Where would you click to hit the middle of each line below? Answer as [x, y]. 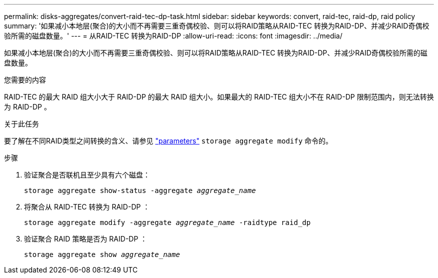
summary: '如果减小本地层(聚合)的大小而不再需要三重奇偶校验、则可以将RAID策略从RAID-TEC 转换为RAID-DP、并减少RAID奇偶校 [217, 26]
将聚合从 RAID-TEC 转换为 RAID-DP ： [87, 207]
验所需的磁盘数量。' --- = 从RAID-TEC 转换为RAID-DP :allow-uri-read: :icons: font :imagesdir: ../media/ [173, 36]
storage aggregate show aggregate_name [102, 254]
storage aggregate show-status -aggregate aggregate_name [140, 190]
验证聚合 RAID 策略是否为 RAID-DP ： [86, 239]
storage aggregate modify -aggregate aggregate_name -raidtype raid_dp [167, 222]
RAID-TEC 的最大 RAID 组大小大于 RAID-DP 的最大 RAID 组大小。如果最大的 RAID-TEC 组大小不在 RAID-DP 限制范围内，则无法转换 [219, 97]
